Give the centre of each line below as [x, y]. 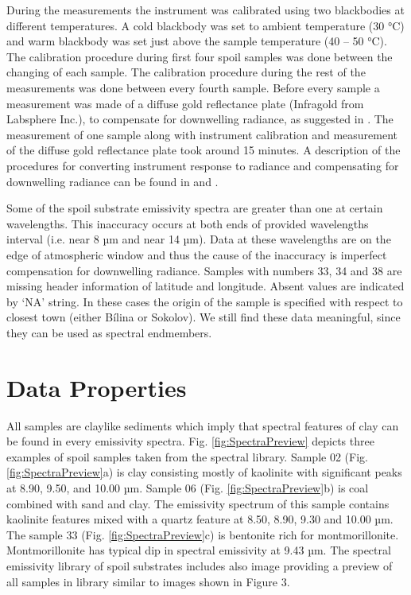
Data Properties [97, 387]
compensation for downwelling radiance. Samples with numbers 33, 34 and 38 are [204, 270]
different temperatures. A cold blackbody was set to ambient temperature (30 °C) [205, 25]
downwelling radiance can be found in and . [112, 181]
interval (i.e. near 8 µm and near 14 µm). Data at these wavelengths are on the [199, 239]
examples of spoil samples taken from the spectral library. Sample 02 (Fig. [187, 456]
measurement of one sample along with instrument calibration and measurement [202, 134]
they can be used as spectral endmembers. [109, 332]
